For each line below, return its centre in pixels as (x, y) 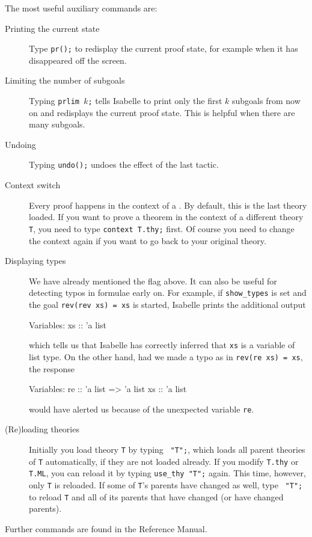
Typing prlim (54, 101)
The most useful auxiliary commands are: (81, 8)
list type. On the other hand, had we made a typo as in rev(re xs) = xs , (166, 356)
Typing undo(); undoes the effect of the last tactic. (124, 164)
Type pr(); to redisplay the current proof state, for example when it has (164, 48)
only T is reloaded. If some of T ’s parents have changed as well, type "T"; (166, 484)
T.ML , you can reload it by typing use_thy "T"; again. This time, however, (167, 473)
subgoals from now (266, 101)
